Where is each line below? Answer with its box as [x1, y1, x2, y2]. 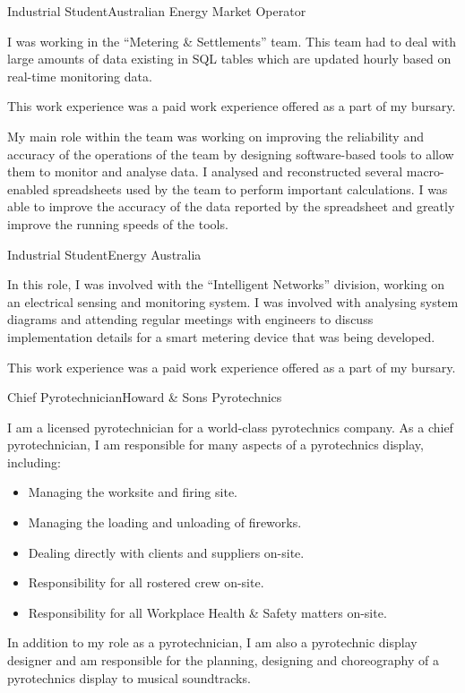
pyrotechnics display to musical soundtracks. [7, 668, 251, 687]
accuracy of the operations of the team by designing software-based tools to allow [7, 144, 454, 163]
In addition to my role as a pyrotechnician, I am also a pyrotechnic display [7, 633, 418, 652]
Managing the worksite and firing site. [28, 483, 237, 501]
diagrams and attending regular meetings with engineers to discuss [7, 310, 374, 329]
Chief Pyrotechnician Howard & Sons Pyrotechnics [7, 388, 282, 406]
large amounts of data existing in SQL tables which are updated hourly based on [7, 49, 452, 68]
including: [7, 452, 61, 471]
